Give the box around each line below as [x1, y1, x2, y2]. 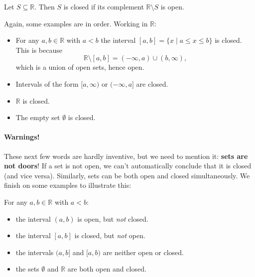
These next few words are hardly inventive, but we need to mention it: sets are [4, 150, 248, 161]
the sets [15, 264, 39, 274]
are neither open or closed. [103, 247, 184, 257]
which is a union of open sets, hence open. [15, 62, 144, 72]
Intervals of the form [15, 78, 79, 89]
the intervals [15, 247, 54, 257]
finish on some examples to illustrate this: [4, 180, 131, 190]
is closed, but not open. [74, 230, 145, 241]
